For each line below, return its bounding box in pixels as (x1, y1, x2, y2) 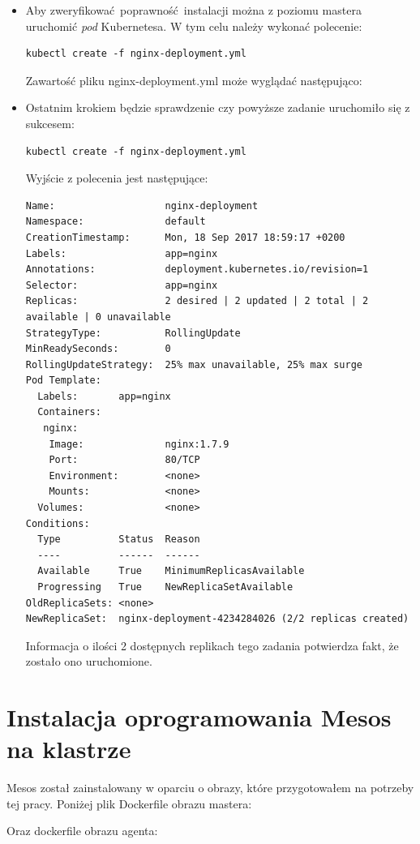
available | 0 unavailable (25, 311, 171, 323)
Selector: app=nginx (25, 279, 218, 291)
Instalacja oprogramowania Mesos (6, 700, 392, 734)
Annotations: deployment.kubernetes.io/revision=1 (25, 263, 369, 276)
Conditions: (25, 517, 90, 529)
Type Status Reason (37, 533, 200, 546)
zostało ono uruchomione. (25, 653, 152, 670)
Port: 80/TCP (49, 454, 200, 466)
